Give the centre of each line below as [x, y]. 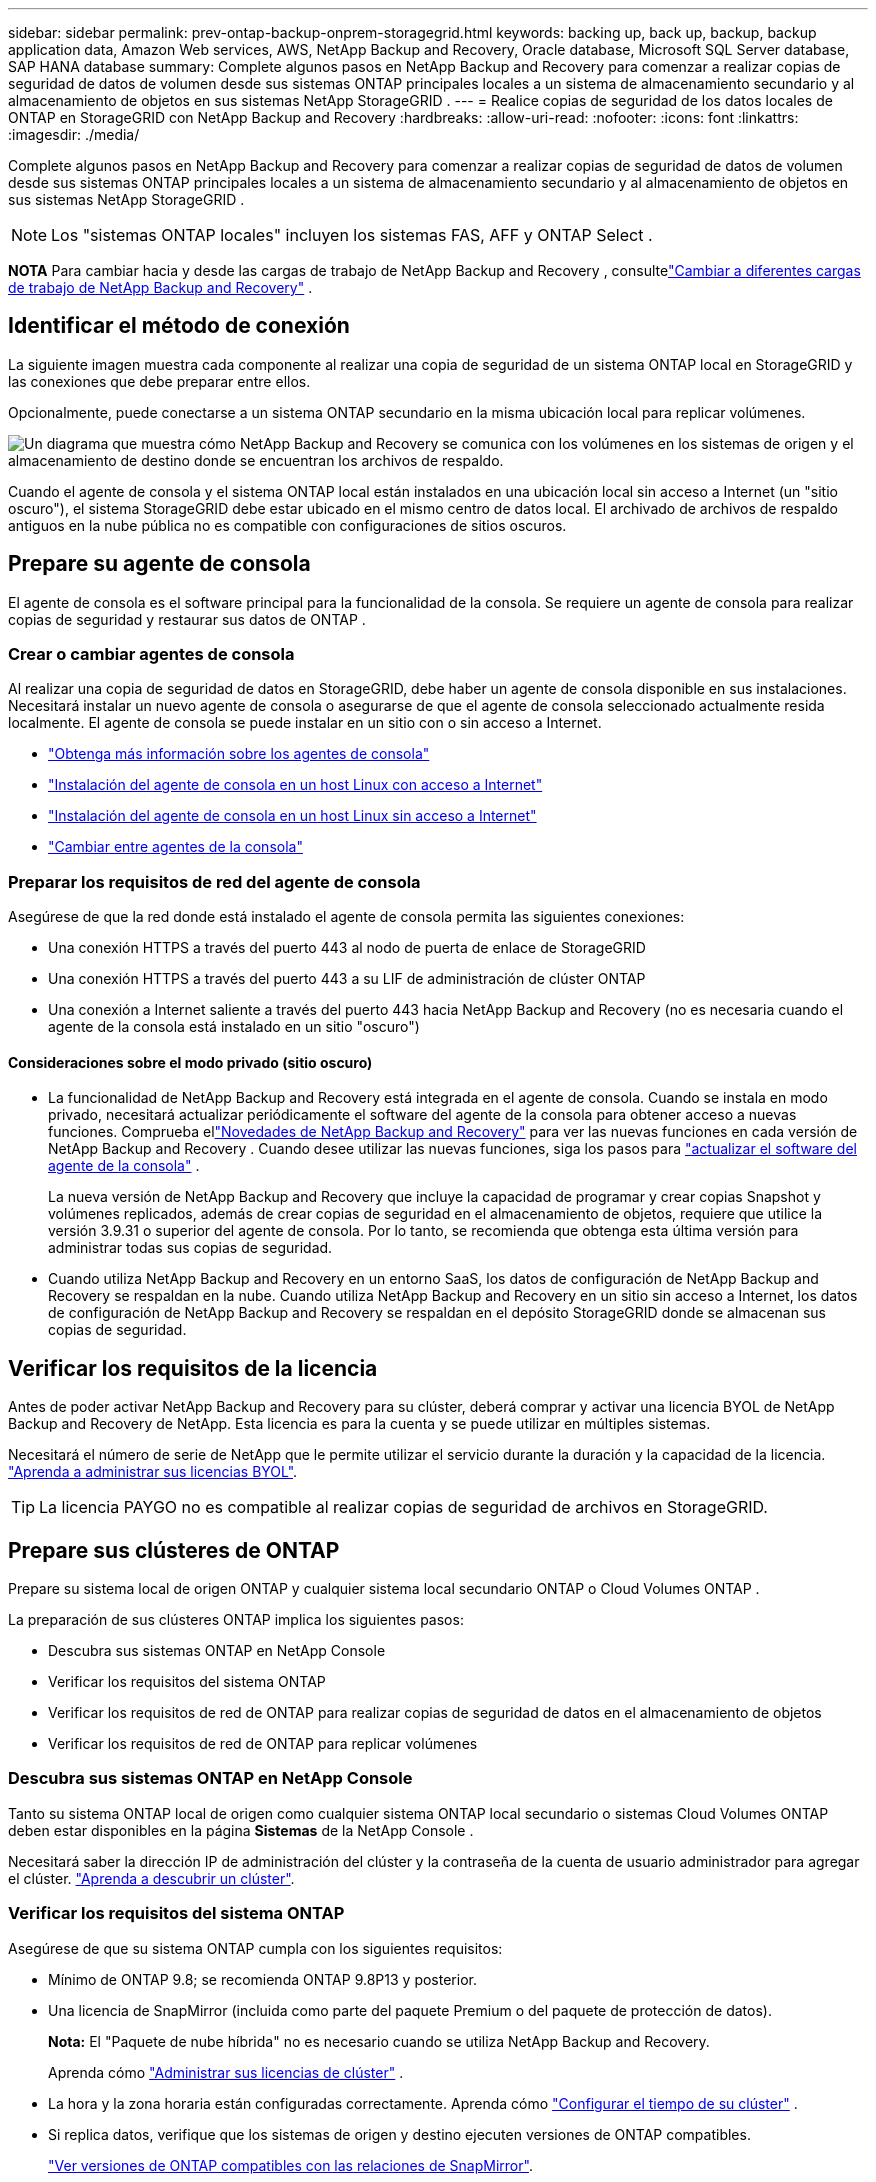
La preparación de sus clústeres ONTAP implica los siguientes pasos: [236, 1620]
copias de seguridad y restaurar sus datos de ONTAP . [187, 619]
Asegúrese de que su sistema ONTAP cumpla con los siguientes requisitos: [255, 1948]
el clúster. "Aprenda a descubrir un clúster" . [151, 1878]
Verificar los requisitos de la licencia [193, 1368]
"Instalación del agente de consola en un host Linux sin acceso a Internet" [292, 816]
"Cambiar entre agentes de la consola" [175, 847]
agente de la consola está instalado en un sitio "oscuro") [234, 1027]
